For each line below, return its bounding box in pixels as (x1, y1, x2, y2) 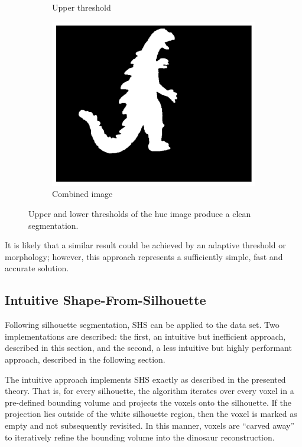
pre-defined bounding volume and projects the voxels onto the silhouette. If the (5, 396, 291, 408)
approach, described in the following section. (5, 353, 165, 365)
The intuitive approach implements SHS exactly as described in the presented (5, 373, 286, 385)
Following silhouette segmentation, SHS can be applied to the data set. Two (5, 318, 280, 331)
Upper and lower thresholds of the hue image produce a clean (28, 207, 251, 219)
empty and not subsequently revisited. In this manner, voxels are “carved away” (5, 419, 295, 431)
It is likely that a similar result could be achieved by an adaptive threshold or (5, 239, 286, 251)
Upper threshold (52, 1, 111, 13)
